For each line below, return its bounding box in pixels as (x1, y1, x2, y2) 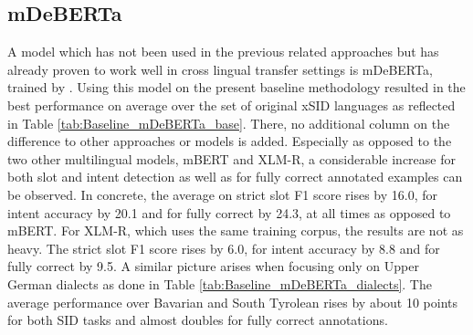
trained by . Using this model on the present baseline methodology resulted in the (7, 78, 466, 97)
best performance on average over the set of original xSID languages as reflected (7, 95, 456, 114)
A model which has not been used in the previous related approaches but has (7, 42, 439, 61)
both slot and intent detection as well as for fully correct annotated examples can (7, 167, 463, 186)
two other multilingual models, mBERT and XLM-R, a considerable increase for (7, 149, 456, 168)
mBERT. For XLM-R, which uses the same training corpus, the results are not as (7, 221, 464, 240)
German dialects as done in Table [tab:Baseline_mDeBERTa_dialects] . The (7, 274, 432, 293)
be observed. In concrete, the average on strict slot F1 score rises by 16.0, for (7, 184, 438, 204)
